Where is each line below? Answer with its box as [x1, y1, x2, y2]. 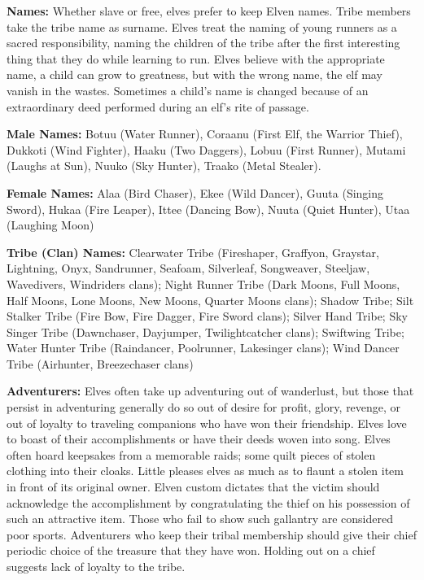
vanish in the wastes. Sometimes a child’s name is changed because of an [7, 81, 369, 98]
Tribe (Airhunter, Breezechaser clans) [7, 355, 194, 372]
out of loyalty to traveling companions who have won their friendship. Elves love [7, 414, 407, 431]
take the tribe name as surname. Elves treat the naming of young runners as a [7, 18, 397, 35]
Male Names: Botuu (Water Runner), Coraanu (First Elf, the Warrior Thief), [7, 125, 403, 142]
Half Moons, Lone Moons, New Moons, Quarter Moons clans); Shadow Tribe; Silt [7, 291, 414, 308]
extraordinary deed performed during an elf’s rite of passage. [7, 98, 309, 115]
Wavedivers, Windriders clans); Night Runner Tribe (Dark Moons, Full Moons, [7, 275, 400, 292]
